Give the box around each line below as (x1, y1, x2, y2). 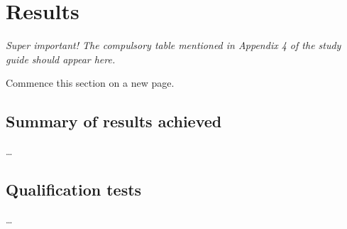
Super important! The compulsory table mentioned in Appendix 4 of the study (6, 38, 341, 53)
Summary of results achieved (6, 110, 222, 132)
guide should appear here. (6, 51, 116, 66)
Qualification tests (6, 179, 142, 201)
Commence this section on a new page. (6, 75, 175, 90)
